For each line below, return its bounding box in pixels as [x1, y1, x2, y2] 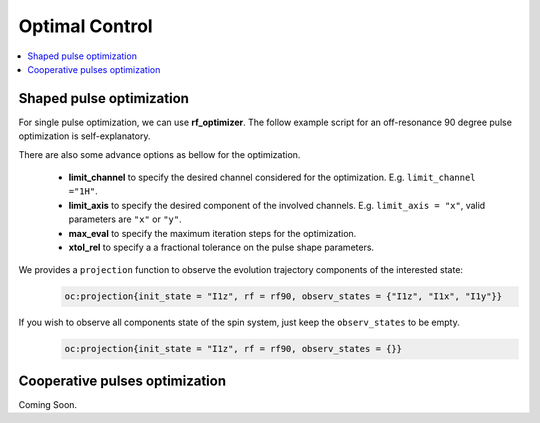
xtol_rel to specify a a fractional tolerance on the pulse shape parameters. [68, 241, 375, 253]
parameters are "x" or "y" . [68, 213, 182, 225]
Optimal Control [18, 15, 154, 37]
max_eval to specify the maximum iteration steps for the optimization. [68, 227, 357, 239]
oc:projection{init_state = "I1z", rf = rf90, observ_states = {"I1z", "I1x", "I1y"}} [64, 291, 503, 302]
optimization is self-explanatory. [18, 130, 151, 142]
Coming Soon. [18, 398, 78, 410]
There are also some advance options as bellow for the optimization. [18, 148, 301, 160]
